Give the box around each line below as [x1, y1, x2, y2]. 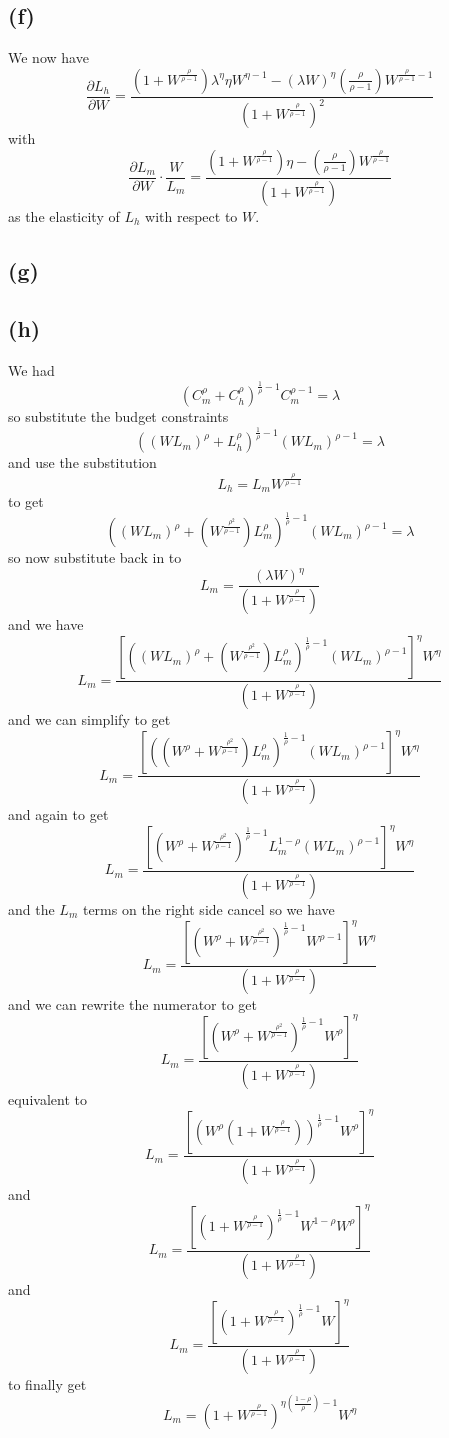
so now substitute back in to [8, 547, 182, 568]
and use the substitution [8, 452, 157, 473]
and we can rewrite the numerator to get [8, 993, 258, 1014]
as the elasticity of [8, 205, 120, 226]
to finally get [8, 1373, 87, 1394]
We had [8, 360, 55, 381]
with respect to [145, 205, 238, 226]
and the [8, 898, 55, 919]
